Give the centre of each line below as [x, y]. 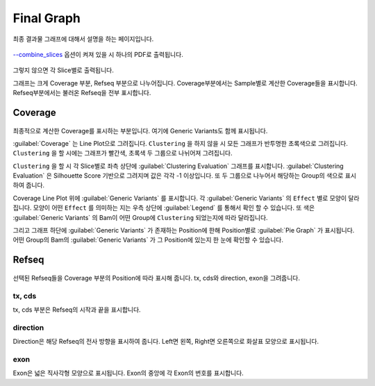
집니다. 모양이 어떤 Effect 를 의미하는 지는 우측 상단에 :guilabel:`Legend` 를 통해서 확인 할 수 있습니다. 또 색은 [164, 208]
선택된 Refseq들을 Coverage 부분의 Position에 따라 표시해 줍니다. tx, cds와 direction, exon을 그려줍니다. [156, 278]
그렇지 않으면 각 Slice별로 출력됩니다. [64, 70]
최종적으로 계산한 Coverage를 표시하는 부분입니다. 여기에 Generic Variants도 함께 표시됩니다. [140, 131]
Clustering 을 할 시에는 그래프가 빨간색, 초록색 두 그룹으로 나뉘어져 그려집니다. [123, 153]
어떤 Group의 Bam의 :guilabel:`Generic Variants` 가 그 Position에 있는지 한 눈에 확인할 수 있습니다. [148, 240]
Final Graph [47, 18]
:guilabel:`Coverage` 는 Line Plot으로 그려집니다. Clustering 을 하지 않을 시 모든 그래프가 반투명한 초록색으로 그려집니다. [181, 143]
